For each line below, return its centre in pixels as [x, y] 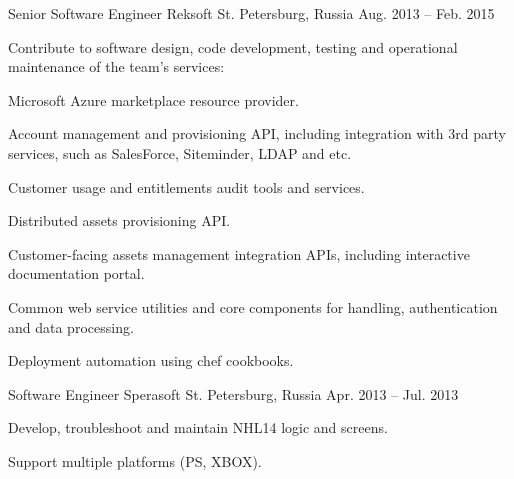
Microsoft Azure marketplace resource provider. [153, 99]
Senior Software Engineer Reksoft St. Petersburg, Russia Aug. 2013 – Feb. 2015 [251, 13]
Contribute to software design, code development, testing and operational [233, 46]
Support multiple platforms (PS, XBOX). [135, 460]
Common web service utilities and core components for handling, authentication [253, 306]
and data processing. [71, 326]
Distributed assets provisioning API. [119, 220]
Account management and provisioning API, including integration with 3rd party [257, 133]
